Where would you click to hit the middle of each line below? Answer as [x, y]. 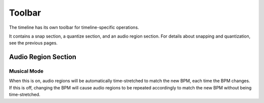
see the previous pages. [33, 43]
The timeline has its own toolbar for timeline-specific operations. [74, 27]
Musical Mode [26, 71]
